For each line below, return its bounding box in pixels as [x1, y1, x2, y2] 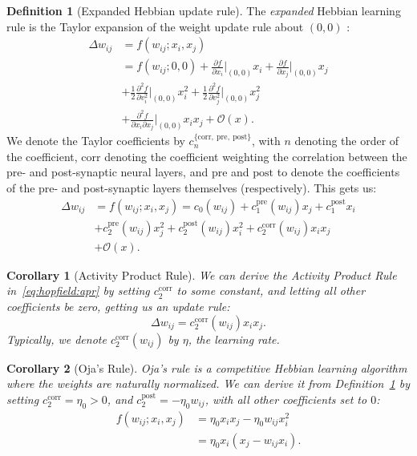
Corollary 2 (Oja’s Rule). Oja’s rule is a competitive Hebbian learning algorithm [6, 359, 407, 376]
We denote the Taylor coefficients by [6, 132, 185, 149]
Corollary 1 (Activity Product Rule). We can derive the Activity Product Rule [6, 266, 397, 283]
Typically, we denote [6, 330, 107, 347]
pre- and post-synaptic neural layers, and [6, 163, 208, 180]
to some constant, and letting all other [176, 282, 366, 299]
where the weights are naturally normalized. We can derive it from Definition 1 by [6, 375, 411, 392]
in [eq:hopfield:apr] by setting [6, 282, 150, 299]
